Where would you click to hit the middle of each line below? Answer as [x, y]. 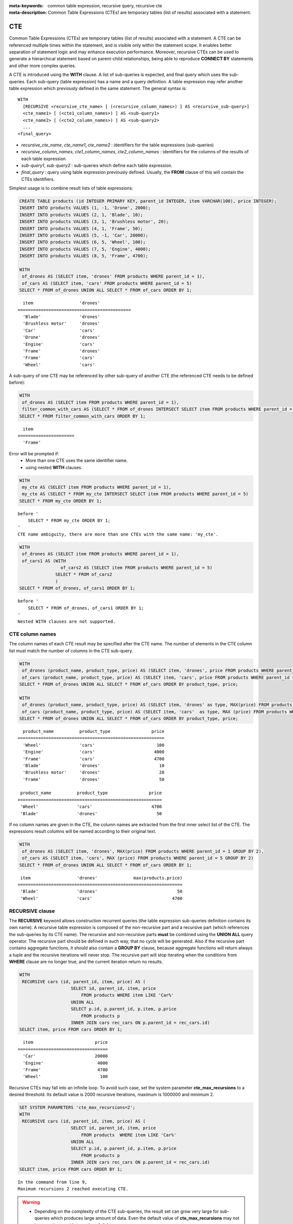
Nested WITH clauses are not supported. [67, 622]
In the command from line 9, [52, 1182]
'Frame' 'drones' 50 [94, 779]
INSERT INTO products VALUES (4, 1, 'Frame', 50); [81, 228]
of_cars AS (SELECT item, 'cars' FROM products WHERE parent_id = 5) [107, 283]
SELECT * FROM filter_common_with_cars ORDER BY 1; [83, 416]
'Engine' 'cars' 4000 [94, 752]
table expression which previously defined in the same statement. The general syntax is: [98, 89]
